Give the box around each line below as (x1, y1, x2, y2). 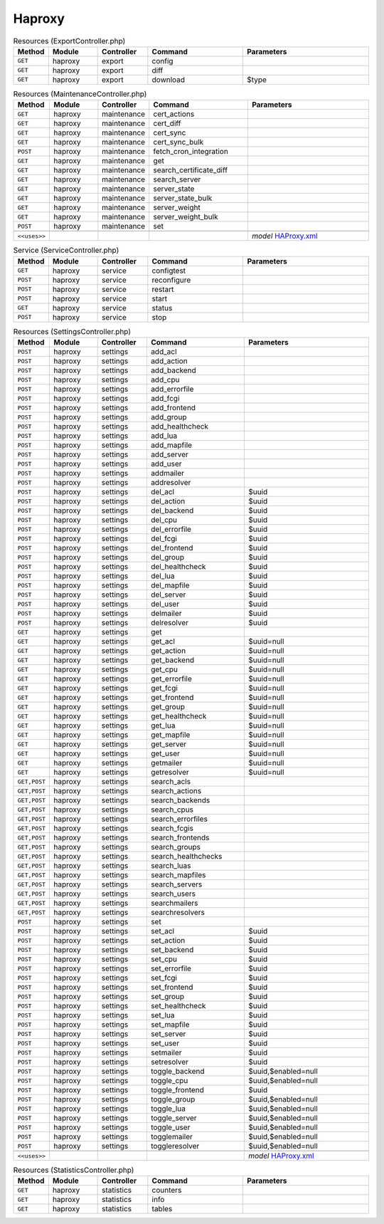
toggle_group (150, 1094, 196, 1104)
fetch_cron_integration (153, 147, 229, 157)
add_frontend (150, 403, 196, 413)
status (151, 303, 173, 313)
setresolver (150, 1057, 188, 1067)
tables (151, 1204, 173, 1214)
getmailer (150, 758, 183, 768)
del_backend (150, 506, 194, 516)
